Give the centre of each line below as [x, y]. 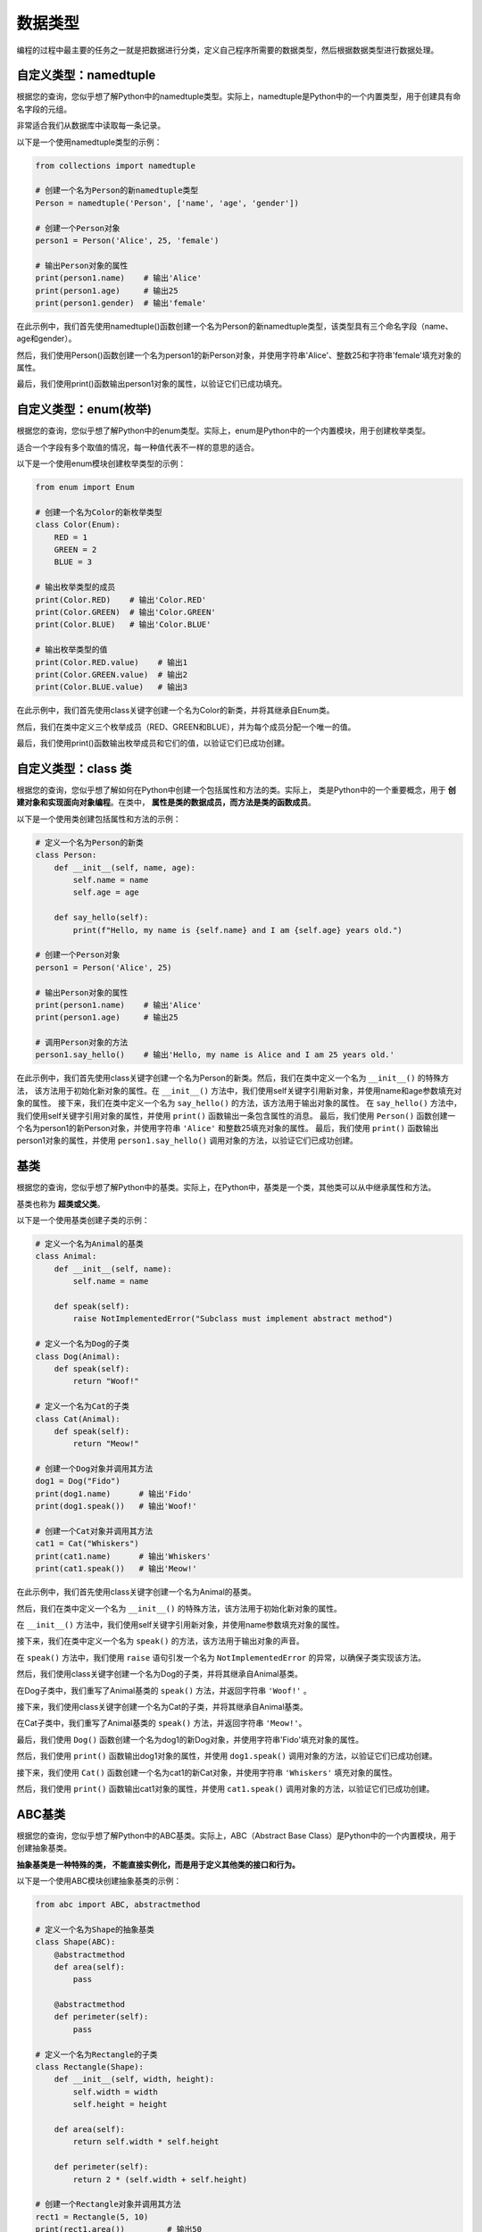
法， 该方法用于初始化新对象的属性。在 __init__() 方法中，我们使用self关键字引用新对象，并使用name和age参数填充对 [239, 1090]
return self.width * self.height [146, 2142]
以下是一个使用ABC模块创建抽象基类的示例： [99, 1880]
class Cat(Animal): [78, 1419]
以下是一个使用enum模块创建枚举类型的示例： [101, 463]
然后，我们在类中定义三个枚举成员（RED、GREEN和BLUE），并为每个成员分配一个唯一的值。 [186, 727]
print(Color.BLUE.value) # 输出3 [112, 687]
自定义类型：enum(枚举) [84, 409]
